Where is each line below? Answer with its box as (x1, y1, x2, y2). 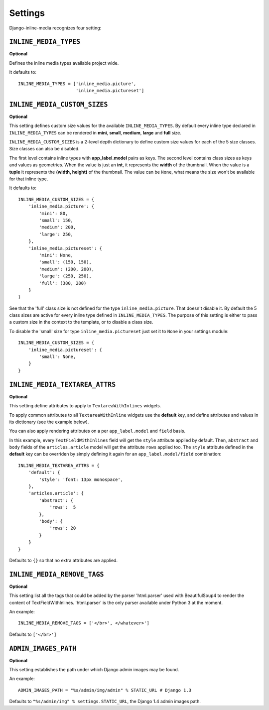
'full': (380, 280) (39, 280, 87, 286)
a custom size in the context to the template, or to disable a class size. (9, 319, 153, 325)
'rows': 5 (49, 504, 76, 510)
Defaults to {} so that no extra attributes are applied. (9, 557, 118, 563)
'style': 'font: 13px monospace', (39, 476, 124, 482)
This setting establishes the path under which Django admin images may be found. (9, 667, 179, 673)
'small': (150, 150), (39, 259, 92, 265)
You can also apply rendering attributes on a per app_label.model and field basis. (9, 428, 186, 434)
